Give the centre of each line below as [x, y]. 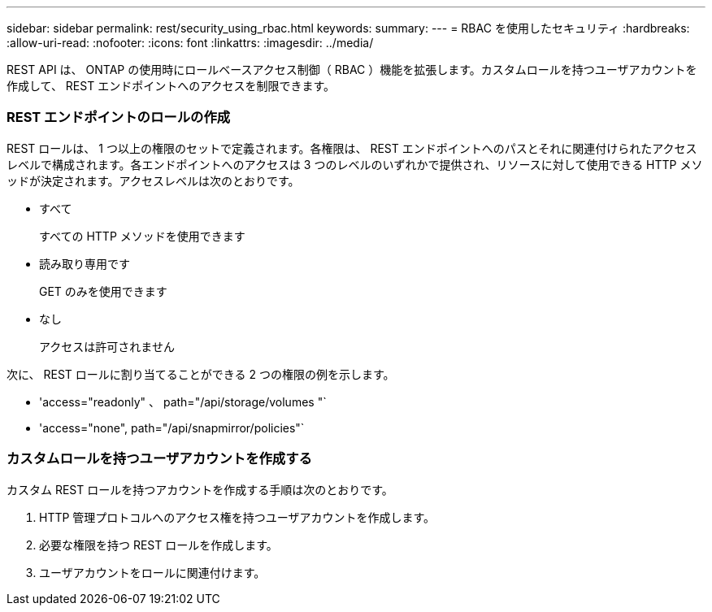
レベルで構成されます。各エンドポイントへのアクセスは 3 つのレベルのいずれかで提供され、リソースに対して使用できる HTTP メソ [355, 164]
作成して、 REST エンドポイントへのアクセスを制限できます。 [171, 86]
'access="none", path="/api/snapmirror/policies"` [172, 428]
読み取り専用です [85, 263]
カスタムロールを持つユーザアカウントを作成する [159, 459]
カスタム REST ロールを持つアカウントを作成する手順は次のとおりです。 [200, 489]
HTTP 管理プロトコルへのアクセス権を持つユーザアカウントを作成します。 [237, 517]
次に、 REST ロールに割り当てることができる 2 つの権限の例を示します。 [201, 374]
